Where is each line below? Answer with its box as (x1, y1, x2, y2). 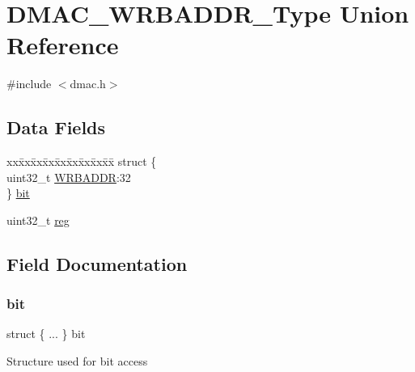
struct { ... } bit (6, 325, 86, 342)
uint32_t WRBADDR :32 (6, 168, 131, 185)
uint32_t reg (6, 211, 70, 228)
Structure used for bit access (6, 353, 148, 370)
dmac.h (70, 75, 106, 92)
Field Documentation (6, 251, 188, 276)
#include (6, 75, 52, 92)
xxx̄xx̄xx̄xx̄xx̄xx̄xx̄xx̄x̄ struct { (6, 153, 157, 170)
